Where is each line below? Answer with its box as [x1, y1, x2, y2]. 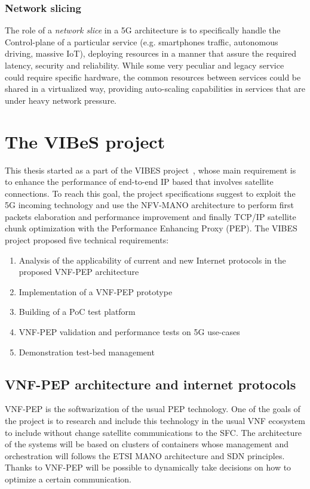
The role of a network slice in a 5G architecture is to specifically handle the [5, 24, 281, 36]
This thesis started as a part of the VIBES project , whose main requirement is [5, 163, 296, 176]
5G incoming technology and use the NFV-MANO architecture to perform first [5, 199, 294, 211]
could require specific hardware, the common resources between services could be [5, 70, 301, 83]
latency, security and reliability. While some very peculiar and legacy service [5, 59, 284, 71]
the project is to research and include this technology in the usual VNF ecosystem [5, 414, 305, 427]
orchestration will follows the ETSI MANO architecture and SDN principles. [5, 449, 285, 462]
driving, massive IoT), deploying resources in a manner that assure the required [5, 47, 297, 60]
